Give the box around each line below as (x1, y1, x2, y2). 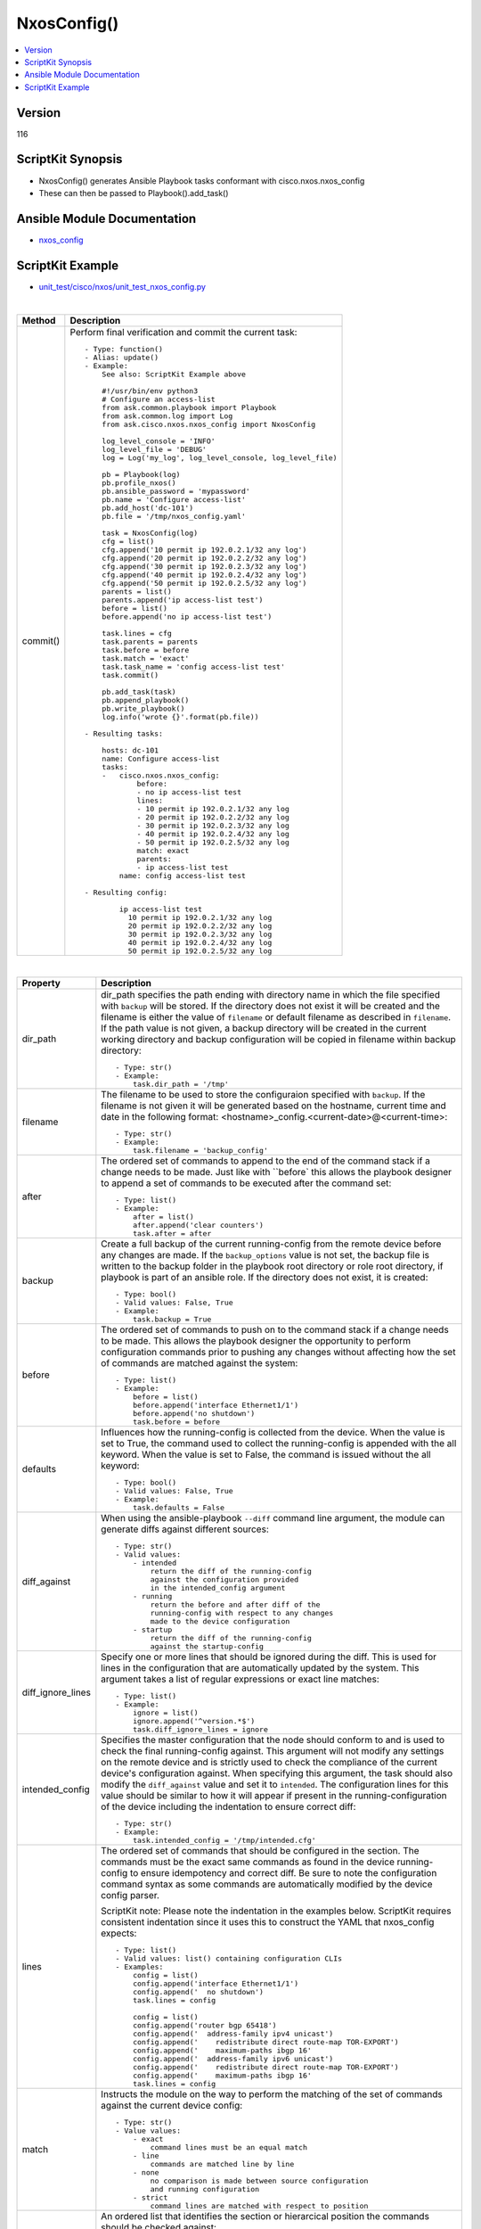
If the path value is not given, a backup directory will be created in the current (101, 1022, 427, 1034)
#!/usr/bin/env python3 (102, 386, 199, 396)
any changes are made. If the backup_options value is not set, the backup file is (101, 1248, 430, 1261)
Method (21, 314, 56, 326)
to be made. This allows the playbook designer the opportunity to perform (101, 1334, 412, 1346)
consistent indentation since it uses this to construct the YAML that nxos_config (101, 1915, 435, 1928)
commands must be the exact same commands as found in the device (101, 1855, 395, 1868)
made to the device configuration (150, 1616, 290, 1626)
